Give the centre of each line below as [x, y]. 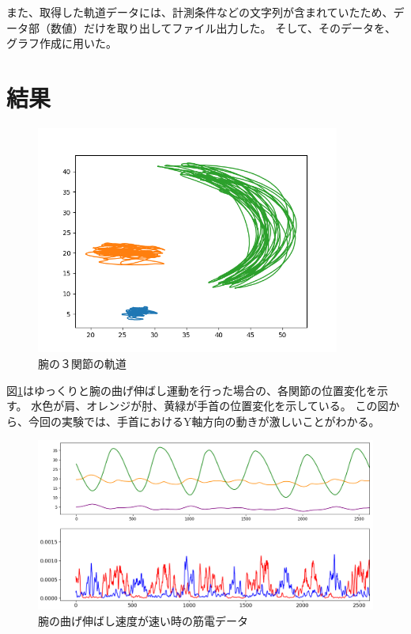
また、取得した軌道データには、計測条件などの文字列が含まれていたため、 [200, 12]
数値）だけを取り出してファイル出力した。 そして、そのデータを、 [223, 27]
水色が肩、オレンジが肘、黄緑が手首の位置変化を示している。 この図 [210, 406]
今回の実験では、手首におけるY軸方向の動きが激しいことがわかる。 [204, 421]
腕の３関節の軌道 [82, 363]
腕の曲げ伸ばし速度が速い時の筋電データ [143, 620]
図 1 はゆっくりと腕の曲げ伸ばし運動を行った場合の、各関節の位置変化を [192, 390]
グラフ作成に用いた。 [62, 43]
